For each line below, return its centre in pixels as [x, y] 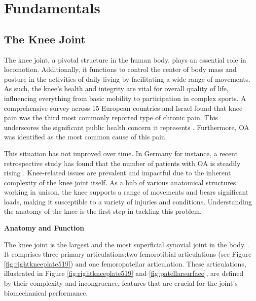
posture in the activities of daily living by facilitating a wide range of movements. [127, 79]
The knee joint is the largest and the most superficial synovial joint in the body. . [127, 244]
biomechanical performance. [46, 292]
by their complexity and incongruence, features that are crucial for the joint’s [121, 283]
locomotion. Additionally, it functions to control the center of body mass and [120, 69]
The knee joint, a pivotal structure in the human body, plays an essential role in [125, 59]
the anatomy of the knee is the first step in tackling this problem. [103, 211]
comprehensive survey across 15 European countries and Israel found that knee [123, 108]
